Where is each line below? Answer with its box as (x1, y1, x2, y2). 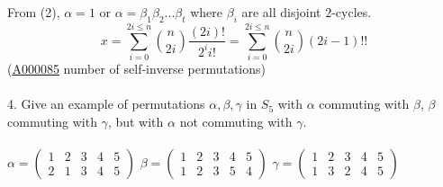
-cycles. (331, 3, 372, 21)
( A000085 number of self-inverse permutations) (7, 58, 266, 77)
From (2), (7, 3, 60, 21)
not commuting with (179, 111, 293, 130)
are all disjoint (241, 3, 321, 21)
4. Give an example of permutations (7, 94, 205, 113)
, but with (107, 111, 164, 130)
